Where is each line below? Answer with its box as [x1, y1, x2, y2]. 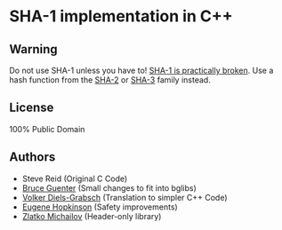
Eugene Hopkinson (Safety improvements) [21, 202, 178, 212]
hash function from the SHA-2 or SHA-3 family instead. [9, 75, 211, 85]
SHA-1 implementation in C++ [9, 6, 233, 27]
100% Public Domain [9, 123, 85, 134]
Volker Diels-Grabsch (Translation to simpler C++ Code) [21, 192, 229, 202]
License [9, 100, 54, 115]
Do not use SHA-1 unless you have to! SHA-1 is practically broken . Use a [9, 65, 274, 75]
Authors [9, 149, 56, 165]
